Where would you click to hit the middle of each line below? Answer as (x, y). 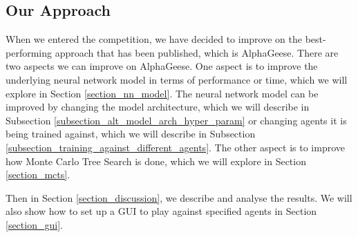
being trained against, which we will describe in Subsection (131, 134)
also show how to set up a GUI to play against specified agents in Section (161, 211)
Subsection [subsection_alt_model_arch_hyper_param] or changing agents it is (176, 120)
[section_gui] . (34, 224)
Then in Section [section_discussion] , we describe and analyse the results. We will (179, 197)
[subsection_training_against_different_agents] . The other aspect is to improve (176, 147)
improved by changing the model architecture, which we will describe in (158, 107)
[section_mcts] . (38, 174)
